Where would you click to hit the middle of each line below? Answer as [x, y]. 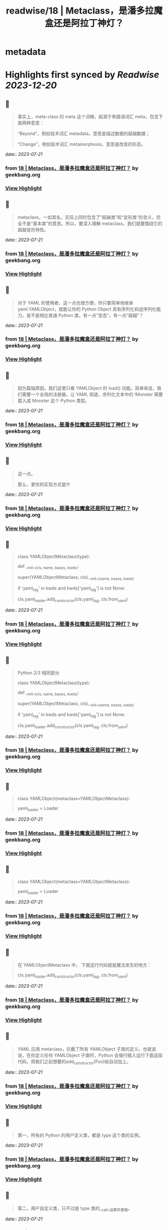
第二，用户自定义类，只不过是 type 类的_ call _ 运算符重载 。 [75, 1209]
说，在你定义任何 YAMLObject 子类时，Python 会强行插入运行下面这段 [90, 1055]
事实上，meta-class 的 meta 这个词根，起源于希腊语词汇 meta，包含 [88, 117]
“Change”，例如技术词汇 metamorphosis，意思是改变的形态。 [81, 144]
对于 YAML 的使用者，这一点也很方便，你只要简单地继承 [75, 302]
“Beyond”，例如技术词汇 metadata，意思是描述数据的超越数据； [84, 133]
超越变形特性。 [33, 230]
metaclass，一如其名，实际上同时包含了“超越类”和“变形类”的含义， [87, 217]
